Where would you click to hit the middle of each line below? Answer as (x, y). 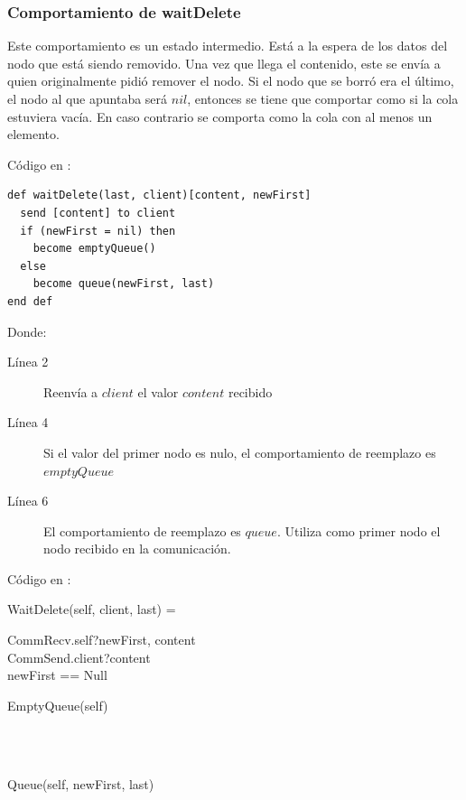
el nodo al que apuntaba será (88, 98)
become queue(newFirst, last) (124, 284)
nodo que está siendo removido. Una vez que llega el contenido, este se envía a (224, 63)
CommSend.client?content (79, 657)
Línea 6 (28, 501)
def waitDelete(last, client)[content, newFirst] (159, 195)
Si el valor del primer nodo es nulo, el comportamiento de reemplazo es (240, 452)
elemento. (33, 134)
